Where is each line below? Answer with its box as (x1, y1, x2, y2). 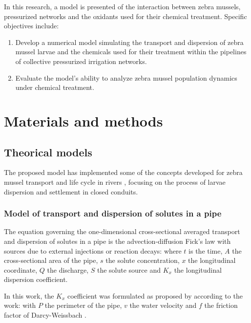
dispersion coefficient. (4, 274, 68, 284)
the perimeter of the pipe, (44, 300, 122, 310)
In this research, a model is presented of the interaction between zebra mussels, (4, 1, 241, 11)
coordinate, (4, 264, 38, 275)
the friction (204, 300, 238, 310)
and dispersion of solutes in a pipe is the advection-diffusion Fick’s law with (4, 236, 231, 246)
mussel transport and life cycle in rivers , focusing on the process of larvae (4, 176, 226, 187)
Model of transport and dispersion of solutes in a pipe (4, 207, 222, 219)
